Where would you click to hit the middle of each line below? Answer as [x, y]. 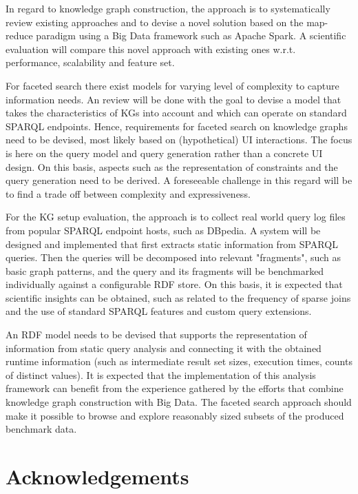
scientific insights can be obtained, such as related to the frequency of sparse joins [178, 297]
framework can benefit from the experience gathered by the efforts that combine [175, 388]
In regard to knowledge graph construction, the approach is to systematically [168, 8]
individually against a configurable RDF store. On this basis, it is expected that [174, 284]
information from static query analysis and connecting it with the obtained [164, 348]
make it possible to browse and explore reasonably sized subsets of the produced [175, 415]
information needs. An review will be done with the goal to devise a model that [173, 99]
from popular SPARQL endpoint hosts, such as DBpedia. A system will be [163, 230]
